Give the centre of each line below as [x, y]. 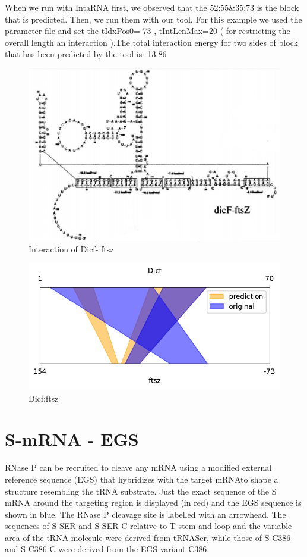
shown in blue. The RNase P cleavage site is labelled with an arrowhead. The [145, 514]
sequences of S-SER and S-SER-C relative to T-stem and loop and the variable [148, 526]
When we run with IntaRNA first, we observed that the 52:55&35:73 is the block [152, 7]
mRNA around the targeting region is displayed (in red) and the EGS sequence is [153, 503]
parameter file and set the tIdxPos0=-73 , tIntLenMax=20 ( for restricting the [148, 31]
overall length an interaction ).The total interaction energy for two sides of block [151, 42]
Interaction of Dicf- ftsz [71, 248]
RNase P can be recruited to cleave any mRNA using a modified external [138, 467]
